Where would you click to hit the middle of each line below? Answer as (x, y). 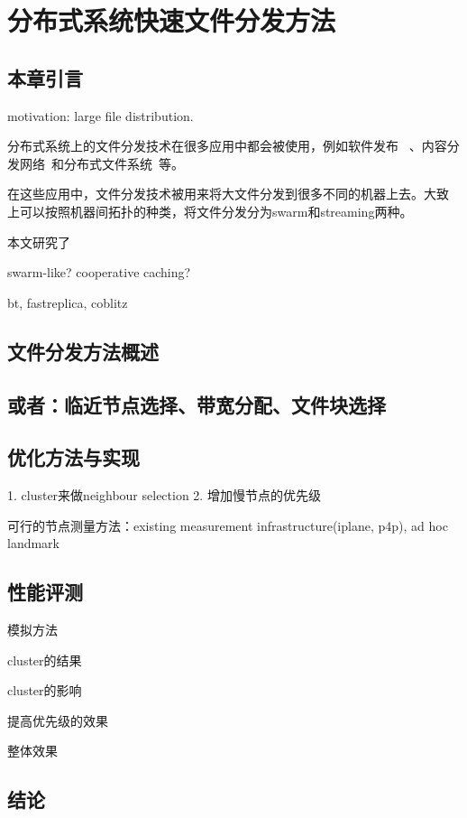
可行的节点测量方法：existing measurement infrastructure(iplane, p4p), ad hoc (228, 525)
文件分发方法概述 (83, 351)
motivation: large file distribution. (101, 115)
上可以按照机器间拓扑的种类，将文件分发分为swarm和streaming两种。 (210, 211)
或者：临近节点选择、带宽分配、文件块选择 (197, 404)
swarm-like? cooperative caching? (99, 272)
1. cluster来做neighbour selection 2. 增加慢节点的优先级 (164, 495)
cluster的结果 (45, 660)
